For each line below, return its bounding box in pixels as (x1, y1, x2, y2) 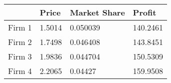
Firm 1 (8, 21, 32, 33)
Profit (133, 6, 157, 18)
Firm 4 (8, 65, 32, 76)
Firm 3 (8, 50, 32, 62)
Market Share (70, 6, 125, 18)
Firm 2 (8, 36, 32, 47)
